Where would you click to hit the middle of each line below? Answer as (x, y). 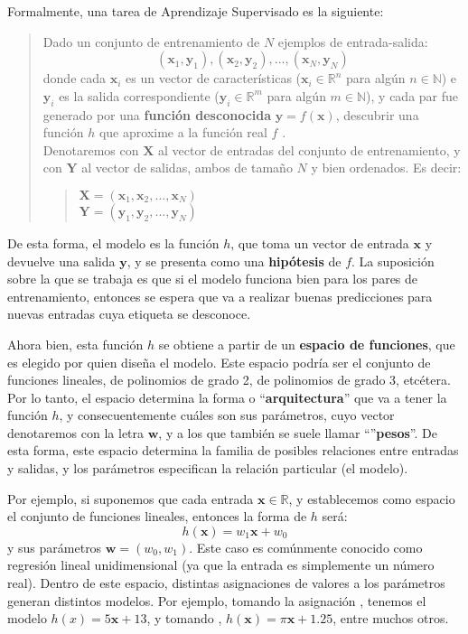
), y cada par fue (412, 95)
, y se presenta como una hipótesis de (234, 261)
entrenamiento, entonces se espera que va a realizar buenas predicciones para (220, 296)
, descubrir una (377, 114)
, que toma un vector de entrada (320, 242)
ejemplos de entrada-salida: (353, 41)
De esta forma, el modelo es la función (113, 242)
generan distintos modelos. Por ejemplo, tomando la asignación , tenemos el (217, 600)
